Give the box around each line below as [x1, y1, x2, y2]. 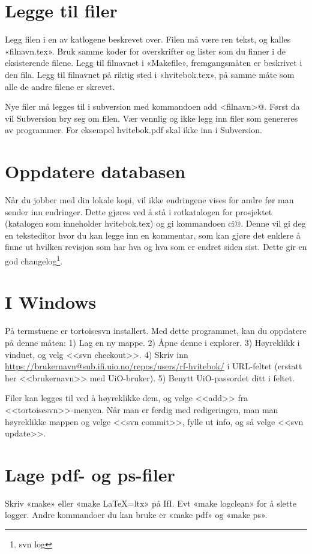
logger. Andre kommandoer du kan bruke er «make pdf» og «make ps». [5, 508, 268, 521]
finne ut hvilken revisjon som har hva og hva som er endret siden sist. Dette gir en [5, 240, 307, 253]
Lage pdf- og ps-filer [5, 462, 175, 486]
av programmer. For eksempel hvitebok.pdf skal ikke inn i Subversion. [5, 124, 262, 136]
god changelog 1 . [5, 252, 63, 267]
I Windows [5, 290, 97, 314]
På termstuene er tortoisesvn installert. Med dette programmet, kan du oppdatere [5, 324, 307, 337]
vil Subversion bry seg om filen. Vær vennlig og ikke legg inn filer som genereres [5, 112, 298, 124]
